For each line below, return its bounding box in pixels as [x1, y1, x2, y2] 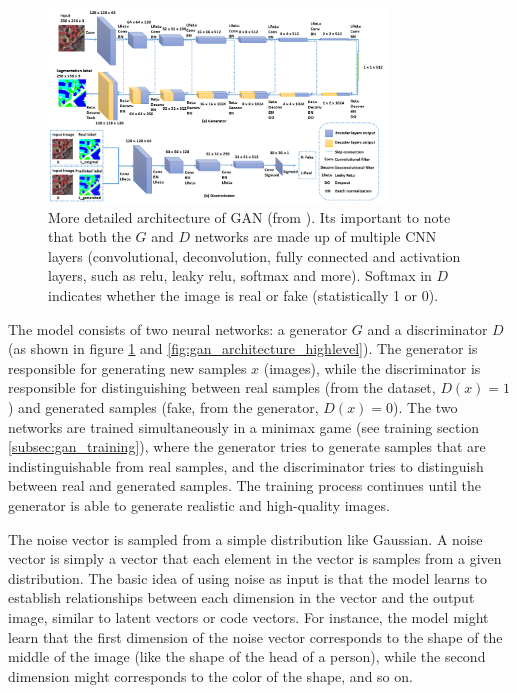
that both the [48, 226, 131, 247]
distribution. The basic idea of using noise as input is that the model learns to [8, 567, 487, 588]
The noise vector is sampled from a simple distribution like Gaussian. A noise [8, 528, 483, 549]
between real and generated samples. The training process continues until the [8, 475, 482, 496]
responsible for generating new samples [8, 357, 247, 378]
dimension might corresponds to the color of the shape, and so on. [8, 665, 413, 686]
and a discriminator [367, 318, 488, 339]
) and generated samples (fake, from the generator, [8, 397, 319, 418]
